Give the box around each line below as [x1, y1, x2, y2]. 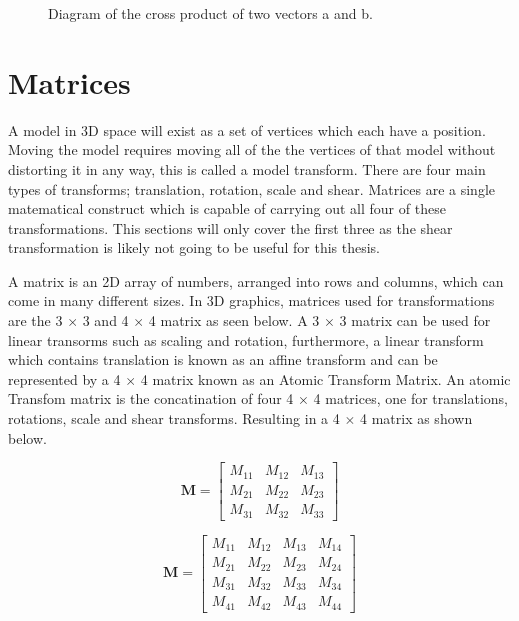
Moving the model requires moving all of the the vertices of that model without [8, 139, 496, 160]
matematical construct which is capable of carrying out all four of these [8, 198, 446, 219]
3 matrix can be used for [339, 310, 491, 331]
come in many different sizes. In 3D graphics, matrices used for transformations [8, 290, 495, 311]
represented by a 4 [8, 368, 121, 389]
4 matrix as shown [359, 408, 473, 429]
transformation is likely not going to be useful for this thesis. [8, 237, 380, 258]
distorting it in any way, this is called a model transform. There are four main [8, 158, 486, 179]
